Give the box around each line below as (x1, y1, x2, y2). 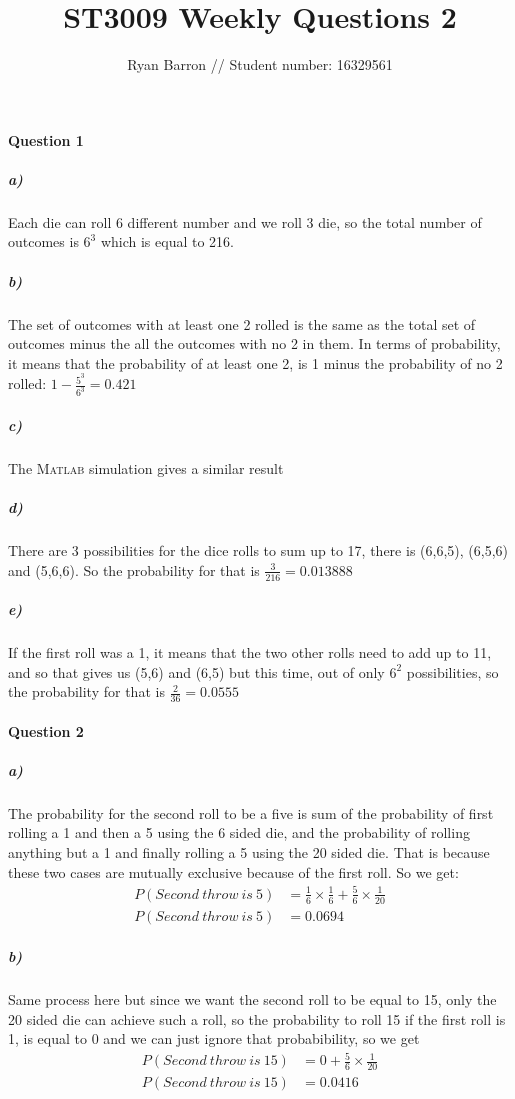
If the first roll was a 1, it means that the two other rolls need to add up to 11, (8, 642, 492, 663)
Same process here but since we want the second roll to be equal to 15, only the (8, 989, 497, 1010)
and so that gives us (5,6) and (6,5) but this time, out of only (8, 661, 385, 682)
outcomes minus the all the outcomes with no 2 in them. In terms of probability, (8, 333, 501, 354)
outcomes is (8, 231, 79, 252)
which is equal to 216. (100, 231, 234, 252)
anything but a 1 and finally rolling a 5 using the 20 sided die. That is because (8, 842, 490, 863)
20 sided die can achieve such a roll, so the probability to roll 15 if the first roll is (8, 1008, 506, 1029)
